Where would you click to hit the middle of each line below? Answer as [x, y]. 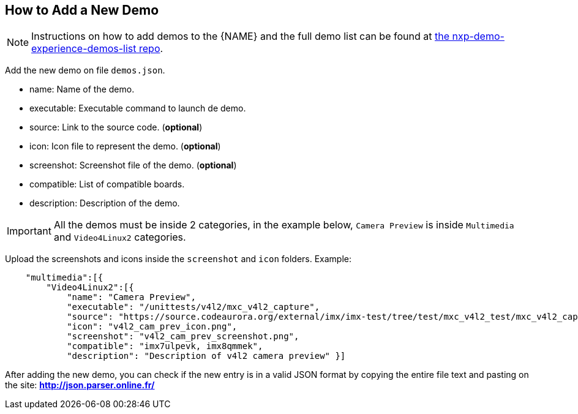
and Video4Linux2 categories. [120, 237]
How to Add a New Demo [82, 10]
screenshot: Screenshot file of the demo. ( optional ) [133, 165]
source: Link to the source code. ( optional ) [116, 127]
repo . [151, 49]
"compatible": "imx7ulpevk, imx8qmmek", [165, 346]
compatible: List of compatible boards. [107, 184]
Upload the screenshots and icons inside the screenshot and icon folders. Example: [178, 259]
